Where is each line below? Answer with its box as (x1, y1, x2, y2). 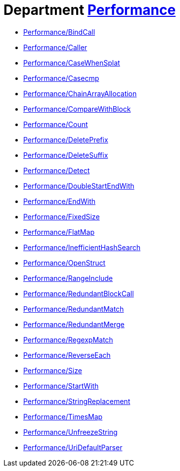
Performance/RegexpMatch (23, 335, 113, 344)
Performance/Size (23, 366, 82, 375)
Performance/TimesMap (23, 412, 103, 421)
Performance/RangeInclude (23, 273, 113, 282)
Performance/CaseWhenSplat (23, 58, 120, 67)
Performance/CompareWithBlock (23, 104, 131, 113)
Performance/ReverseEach (23, 350, 111, 359)
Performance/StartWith (23, 381, 99, 390)
